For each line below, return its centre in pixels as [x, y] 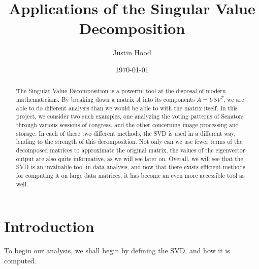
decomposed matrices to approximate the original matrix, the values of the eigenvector [131, 150]
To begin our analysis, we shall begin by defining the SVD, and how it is [117, 251]
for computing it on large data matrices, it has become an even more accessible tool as [130, 175]
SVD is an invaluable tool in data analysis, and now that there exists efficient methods [131, 167]
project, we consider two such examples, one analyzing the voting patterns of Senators [130, 116]
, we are [234, 99]
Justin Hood [132, 52]
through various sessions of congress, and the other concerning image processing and [127, 124]
